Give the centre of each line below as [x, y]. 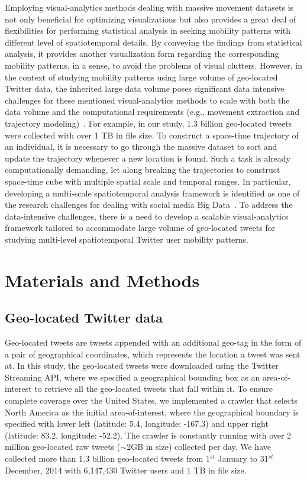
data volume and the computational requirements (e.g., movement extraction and [152, 112]
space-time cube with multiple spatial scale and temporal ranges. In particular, [148, 181]
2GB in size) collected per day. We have [199, 447]
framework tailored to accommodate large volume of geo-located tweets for [140, 228]
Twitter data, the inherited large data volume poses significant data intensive [145, 88]
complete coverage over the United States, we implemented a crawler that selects [151, 400]
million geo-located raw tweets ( [63, 447]
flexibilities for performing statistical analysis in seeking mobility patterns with [148, 30]
